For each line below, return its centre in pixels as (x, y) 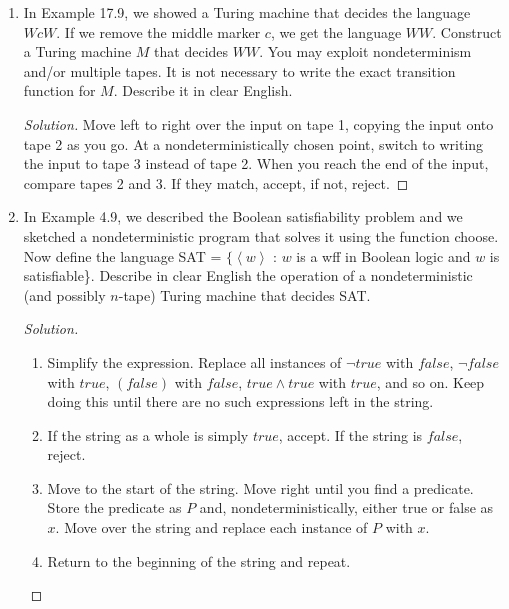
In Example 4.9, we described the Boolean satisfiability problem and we (243, 216)
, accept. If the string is (350, 434)
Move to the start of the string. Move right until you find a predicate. (260, 487)
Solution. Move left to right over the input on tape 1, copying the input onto (258, 123)
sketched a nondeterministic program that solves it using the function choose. (261, 235)
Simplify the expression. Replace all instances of (194, 361)
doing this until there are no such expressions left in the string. (240, 401)
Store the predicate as (114, 507)
